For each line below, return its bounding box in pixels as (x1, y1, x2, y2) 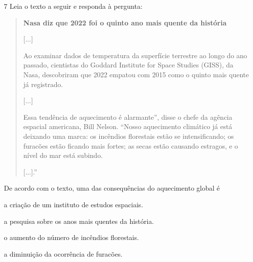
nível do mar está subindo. (23, 150, 103, 160)
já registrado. (23, 79, 63, 89)
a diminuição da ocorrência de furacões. (4, 248, 123, 259)
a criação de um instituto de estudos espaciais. (4, 199, 143, 209)
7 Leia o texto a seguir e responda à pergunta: (4, 1, 142, 11)
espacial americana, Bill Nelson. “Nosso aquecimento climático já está (23, 121, 232, 131)
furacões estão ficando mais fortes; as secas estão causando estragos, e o (23, 140, 238, 151)
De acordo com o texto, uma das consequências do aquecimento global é (4, 183, 220, 193)
